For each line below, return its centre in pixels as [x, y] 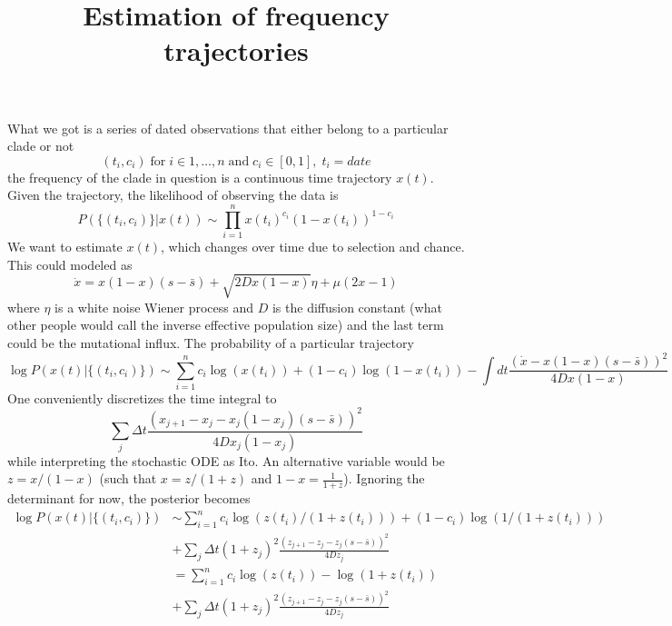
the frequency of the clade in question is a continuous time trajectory [200, 177]
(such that [128, 478]
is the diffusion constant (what [357, 307]
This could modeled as [70, 264]
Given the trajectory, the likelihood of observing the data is [173, 195]
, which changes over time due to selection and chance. [313, 247]
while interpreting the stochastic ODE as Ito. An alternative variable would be [226, 460]
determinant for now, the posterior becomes [129, 498]
